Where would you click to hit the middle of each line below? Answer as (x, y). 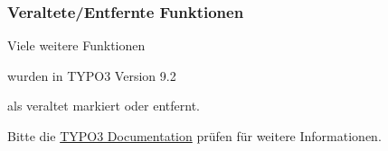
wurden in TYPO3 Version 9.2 (92, 75)
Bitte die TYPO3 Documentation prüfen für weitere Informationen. (194, 136)
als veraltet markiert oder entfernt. (104, 106)
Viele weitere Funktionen (76, 45)
